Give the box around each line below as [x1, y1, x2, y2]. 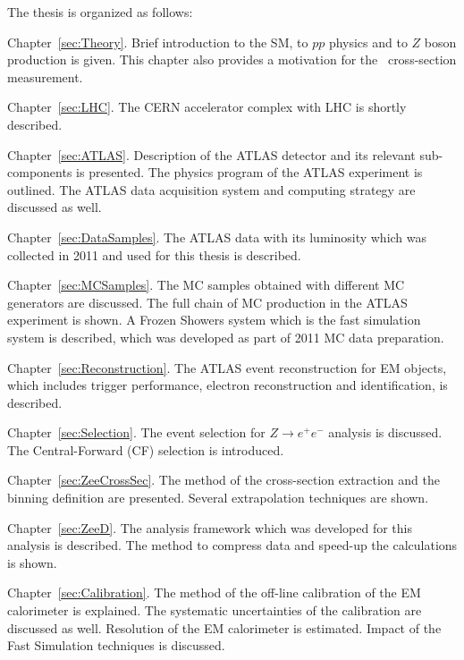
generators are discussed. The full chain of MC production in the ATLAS [7, 292, 408, 311]
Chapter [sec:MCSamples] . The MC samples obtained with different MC [7, 275, 405, 294]
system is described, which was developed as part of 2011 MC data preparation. [7, 327, 444, 346]
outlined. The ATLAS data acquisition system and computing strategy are [7, 180, 416, 199]
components [7, 163, 72, 182]
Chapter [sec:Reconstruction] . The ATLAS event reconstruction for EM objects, [7, 358, 447, 377]
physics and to [328, 32, 408, 51]
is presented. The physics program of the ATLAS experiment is [76, 163, 423, 182]
